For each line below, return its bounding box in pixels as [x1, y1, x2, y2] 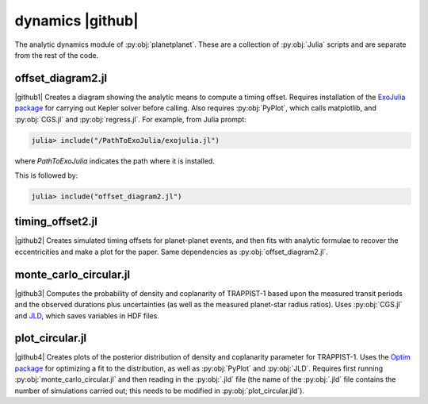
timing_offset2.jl [14, 215, 98, 229]
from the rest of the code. [14, 50, 99, 60]
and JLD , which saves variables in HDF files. [14, 310, 160, 321]
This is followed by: [14, 171, 78, 180]
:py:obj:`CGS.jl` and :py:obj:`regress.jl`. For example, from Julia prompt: [14, 114, 247, 124]
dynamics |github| [14, 12, 139, 29]
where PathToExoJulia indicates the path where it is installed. [14, 156, 216, 166]
